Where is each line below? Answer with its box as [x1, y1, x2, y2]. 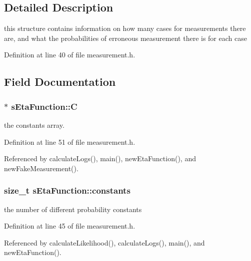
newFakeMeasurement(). [4, 163, 78, 173]
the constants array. [4, 119, 64, 130]
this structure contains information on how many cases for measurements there [4, 23, 246, 33]
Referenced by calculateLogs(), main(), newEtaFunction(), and [4, 153, 196, 164]
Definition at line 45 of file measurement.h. [4, 221, 135, 231]
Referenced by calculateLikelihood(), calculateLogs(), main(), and [4, 237, 205, 248]
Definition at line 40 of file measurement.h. [4, 49, 135, 60]
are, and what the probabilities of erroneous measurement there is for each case [4, 32, 247, 43]
